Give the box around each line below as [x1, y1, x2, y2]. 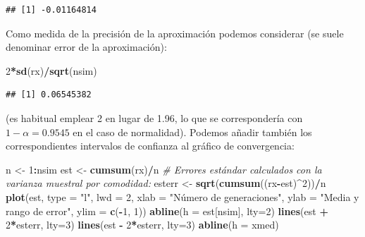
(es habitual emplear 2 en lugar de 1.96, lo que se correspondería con [6, 110, 303, 125]
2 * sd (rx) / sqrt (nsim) [6, 63, 97, 78]
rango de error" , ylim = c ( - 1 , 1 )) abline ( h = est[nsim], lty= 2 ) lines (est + [6, 203, 328, 218]
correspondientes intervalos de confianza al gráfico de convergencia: [6, 138, 295, 153]
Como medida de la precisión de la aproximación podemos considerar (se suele [6, 25, 344, 40]
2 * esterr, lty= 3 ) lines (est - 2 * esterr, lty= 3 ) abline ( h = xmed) [6, 217, 279, 232]
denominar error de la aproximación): [6, 39, 167, 54]
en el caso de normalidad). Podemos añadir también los [73, 124, 312, 139]
